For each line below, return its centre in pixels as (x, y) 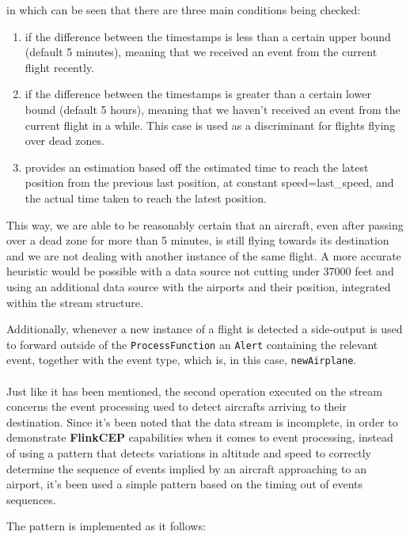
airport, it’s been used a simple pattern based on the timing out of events (185, 484)
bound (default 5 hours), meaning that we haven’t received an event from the (213, 109)
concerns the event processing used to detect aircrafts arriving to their (177, 406)
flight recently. (59, 67)
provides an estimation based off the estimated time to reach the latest (197, 167)
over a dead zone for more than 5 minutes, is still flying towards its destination (198, 240)
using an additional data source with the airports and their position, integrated (199, 286)
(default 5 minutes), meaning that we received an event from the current (201, 52)
